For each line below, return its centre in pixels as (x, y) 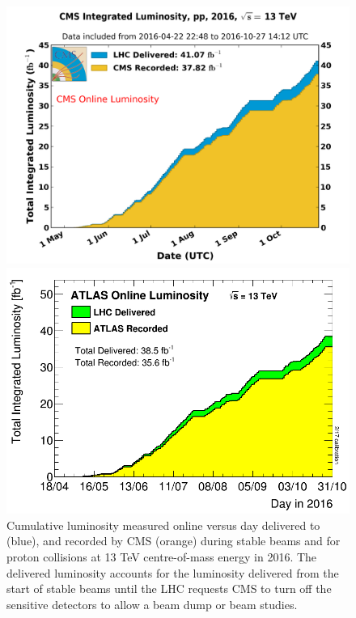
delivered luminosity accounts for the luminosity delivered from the (173, 572)
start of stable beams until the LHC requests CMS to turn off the (169, 588)
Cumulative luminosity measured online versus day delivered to (163, 525)
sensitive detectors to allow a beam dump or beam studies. (152, 604)
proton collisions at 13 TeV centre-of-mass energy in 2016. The (162, 557)
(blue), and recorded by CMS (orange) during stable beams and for (174, 541)
